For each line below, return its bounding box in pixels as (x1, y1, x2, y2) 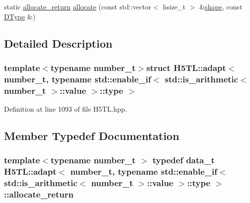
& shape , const (199, 1, 243, 11)
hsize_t (163, 1, 186, 11)
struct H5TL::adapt (146, 61, 226, 73)
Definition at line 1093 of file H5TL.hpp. (4, 104, 127, 114)
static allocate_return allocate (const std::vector (4, 1, 152, 11)
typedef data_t (153, 154, 215, 166)
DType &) (4, 11, 36, 21)
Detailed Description (4, 35, 113, 51)
